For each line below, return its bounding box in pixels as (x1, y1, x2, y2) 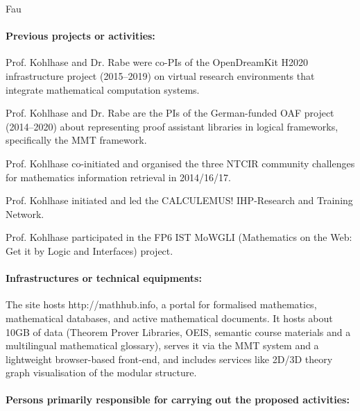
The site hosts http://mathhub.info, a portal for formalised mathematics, (6, 297, 317, 312)
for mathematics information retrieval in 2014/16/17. (6, 169, 231, 184)
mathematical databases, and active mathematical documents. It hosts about (6, 310, 333, 325)
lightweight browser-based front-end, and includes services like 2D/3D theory (6, 351, 333, 366)
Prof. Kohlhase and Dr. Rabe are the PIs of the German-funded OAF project (6, 106, 334, 120)
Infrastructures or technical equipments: (6, 271, 202, 285)
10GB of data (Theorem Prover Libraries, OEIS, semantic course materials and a (6, 324, 351, 339)
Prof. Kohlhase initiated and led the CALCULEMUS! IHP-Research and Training (6, 193, 353, 208)
